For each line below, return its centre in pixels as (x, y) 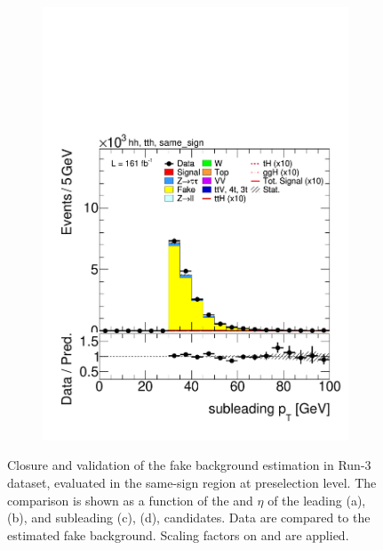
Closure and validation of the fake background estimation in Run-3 (189, 465)
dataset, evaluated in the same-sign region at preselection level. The (192, 482)
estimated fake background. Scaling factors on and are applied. (178, 534)
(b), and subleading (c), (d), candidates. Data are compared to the (189, 518)
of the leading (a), (317, 500)
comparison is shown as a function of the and (130, 500)
